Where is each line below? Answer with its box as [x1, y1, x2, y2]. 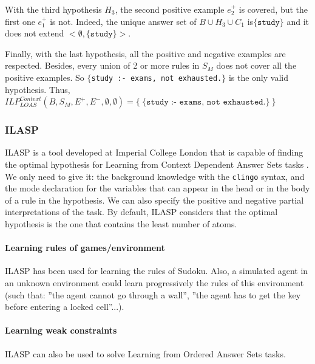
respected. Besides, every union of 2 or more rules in [5, 59, 200, 72]
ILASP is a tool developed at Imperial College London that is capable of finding [5, 146, 303, 159]
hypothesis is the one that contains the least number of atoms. [5, 218, 237, 230]
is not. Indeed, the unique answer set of [50, 15, 197, 27]
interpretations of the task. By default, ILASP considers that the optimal [5, 205, 278, 218]
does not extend [5, 27, 64, 39]
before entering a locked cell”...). [5, 300, 124, 313]
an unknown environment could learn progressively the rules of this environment [5, 276, 304, 289]
